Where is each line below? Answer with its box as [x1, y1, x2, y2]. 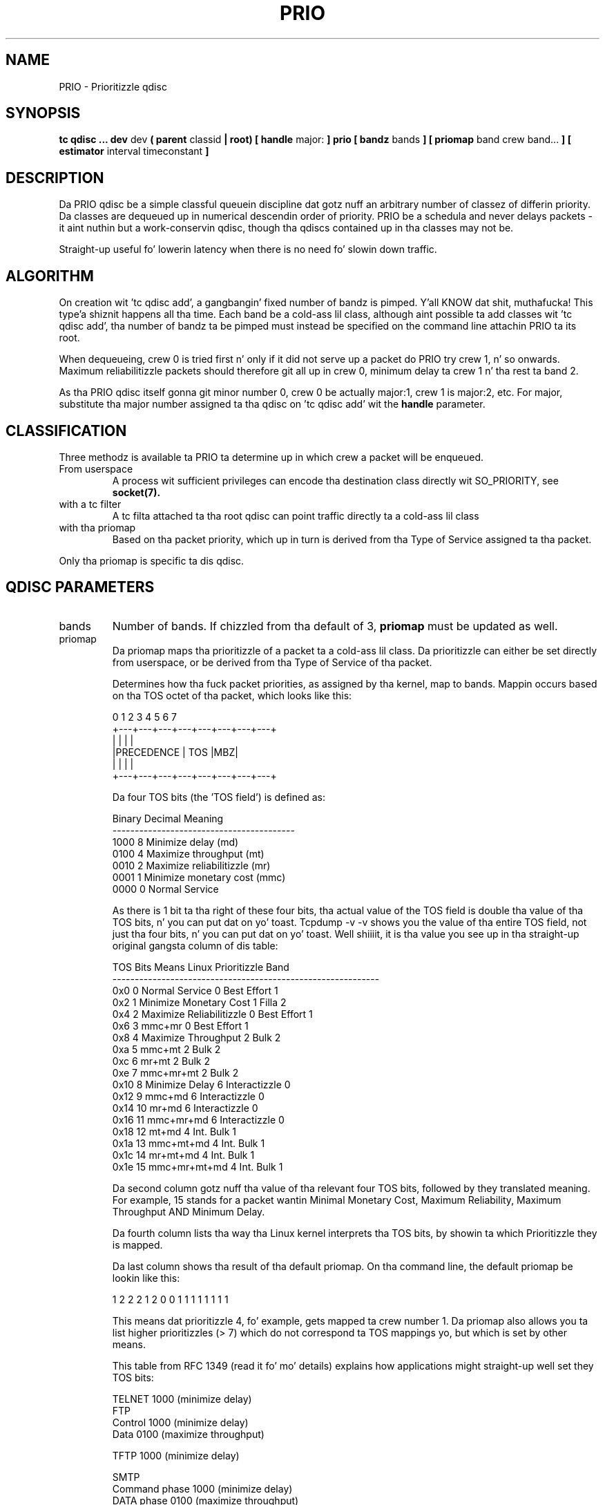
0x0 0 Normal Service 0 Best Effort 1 [112, 984, 278, 996]
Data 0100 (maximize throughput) [112, 1428, 265, 1440]
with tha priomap [59, 521, 136, 533]
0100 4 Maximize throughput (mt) [112, 847, 265, 860]
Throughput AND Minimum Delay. [112, 1205, 265, 1218]
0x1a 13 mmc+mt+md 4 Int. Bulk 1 [112, 1137, 265, 1149]
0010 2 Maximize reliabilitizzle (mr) [112, 859, 271, 871]
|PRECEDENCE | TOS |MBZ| [112, 746, 238, 758]
